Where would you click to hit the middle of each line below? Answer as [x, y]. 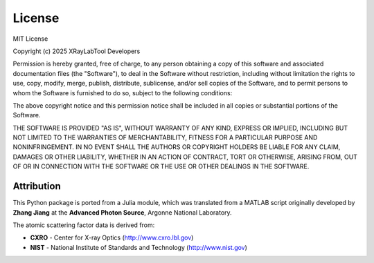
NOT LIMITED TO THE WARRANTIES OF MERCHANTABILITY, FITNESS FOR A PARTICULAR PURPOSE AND [165, 137]
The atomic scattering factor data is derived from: [84, 225]
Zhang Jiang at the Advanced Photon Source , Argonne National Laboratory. [122, 212]
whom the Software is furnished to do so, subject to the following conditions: [123, 92]
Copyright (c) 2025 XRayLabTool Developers [77, 51]
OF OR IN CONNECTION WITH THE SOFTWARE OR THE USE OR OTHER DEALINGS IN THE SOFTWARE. [161, 166]
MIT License [30, 39]
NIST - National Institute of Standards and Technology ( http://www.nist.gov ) [139, 247]
